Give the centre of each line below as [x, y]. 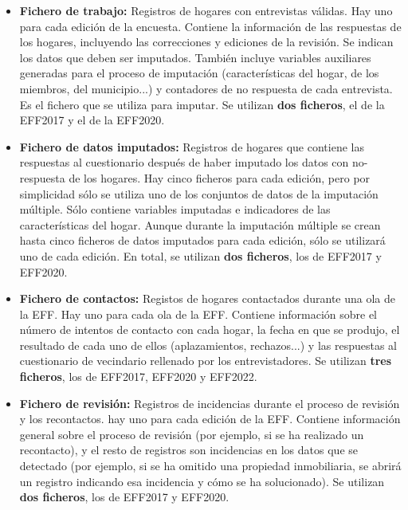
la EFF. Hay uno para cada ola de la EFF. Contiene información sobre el [198, 314]
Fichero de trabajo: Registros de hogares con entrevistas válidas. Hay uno [206, 10]
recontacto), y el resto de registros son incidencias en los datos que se [188, 450]
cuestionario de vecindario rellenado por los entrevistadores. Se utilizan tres [206, 361]
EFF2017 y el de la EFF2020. [92, 120]
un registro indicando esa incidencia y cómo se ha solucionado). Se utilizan [202, 481]
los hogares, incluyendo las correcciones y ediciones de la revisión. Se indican [206, 42]
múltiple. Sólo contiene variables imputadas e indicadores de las [175, 209]
